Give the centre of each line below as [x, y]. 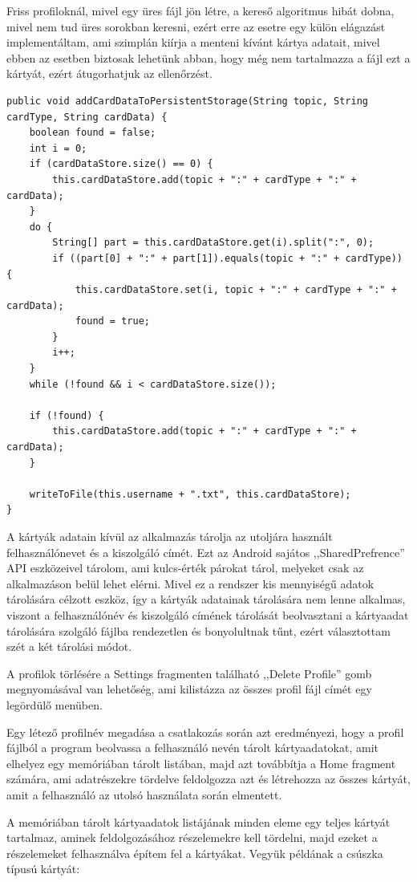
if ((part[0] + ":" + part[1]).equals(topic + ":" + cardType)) [227, 258]
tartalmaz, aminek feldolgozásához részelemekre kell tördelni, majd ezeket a [192, 837]
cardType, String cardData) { [87, 117]
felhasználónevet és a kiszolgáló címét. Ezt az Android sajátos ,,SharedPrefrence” [206, 552]
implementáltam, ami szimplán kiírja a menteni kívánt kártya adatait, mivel [193, 42]
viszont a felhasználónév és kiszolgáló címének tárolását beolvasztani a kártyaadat [208, 614]
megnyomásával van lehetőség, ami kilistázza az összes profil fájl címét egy [189, 689]
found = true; [112, 321]
